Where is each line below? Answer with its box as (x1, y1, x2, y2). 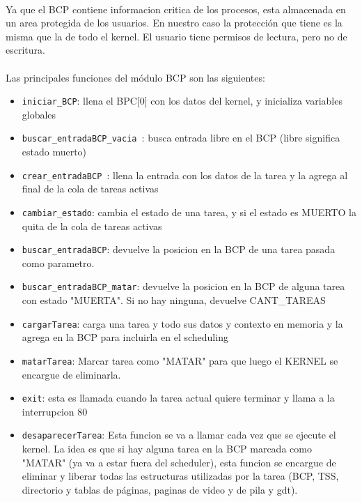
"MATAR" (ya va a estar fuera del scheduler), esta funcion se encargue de (22, 455, 336, 469)
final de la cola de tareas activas (22, 181, 159, 196)
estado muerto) (22, 144, 87, 159)
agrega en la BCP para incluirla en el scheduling (22, 330, 228, 344)
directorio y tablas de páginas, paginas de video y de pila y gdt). (22, 482, 298, 496)
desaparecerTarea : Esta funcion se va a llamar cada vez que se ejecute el (22, 427, 336, 442)
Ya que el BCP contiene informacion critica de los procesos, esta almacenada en (6, 1, 346, 16)
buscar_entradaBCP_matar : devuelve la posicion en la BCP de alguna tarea (22, 279, 345, 294)
